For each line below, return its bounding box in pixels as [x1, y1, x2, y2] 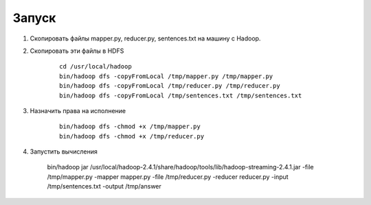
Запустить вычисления [30, 147, 98, 156]
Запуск [12, 10, 56, 25]
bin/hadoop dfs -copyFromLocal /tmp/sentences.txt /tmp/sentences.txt [59, 91, 302, 99]
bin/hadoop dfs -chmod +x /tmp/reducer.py [59, 132, 205, 140]
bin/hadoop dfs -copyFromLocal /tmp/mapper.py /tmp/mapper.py [59, 72, 273, 80]
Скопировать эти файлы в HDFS [30, 47, 124, 55]
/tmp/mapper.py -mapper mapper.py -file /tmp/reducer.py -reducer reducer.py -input [47, 172, 289, 181]
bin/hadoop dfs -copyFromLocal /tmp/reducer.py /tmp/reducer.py [59, 82, 281, 90]
